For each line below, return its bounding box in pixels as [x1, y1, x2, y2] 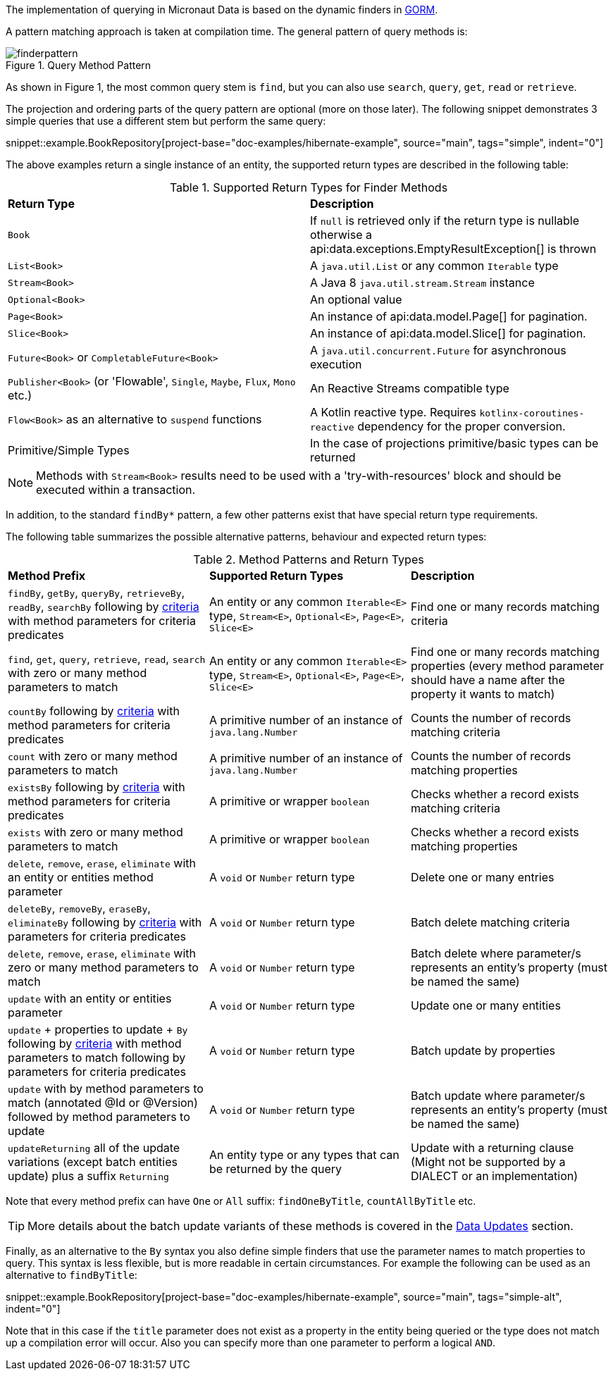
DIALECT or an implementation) [410, 1169, 578, 1183]
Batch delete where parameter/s [410, 946, 581, 960]
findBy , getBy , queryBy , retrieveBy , [8, 585, 185, 600]
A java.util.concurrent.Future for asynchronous [310, 343, 566, 357]
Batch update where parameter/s [410, 1089, 586, 1103]
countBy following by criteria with [8, 704, 180, 718]
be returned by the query [209, 1162, 342, 1176]
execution [310, 357, 362, 371]
